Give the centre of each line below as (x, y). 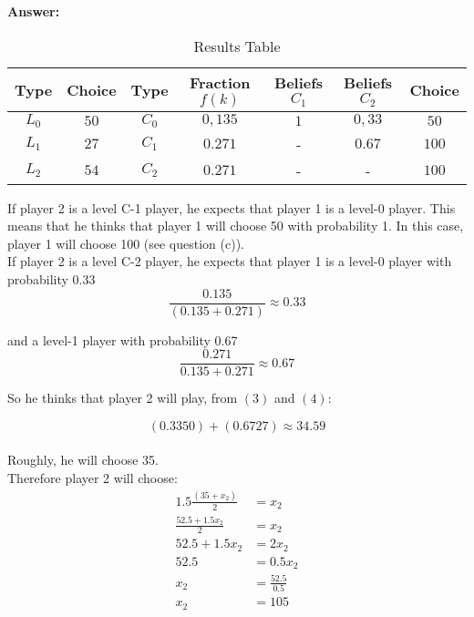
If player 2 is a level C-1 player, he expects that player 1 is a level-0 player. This (232, 207)
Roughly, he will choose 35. (83, 460)
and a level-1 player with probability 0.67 (123, 339)
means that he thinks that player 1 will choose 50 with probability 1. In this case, (236, 226)
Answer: (34, 11)
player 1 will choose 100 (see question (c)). (126, 243)
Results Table (237, 46)
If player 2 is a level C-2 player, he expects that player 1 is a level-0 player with (230, 261)
